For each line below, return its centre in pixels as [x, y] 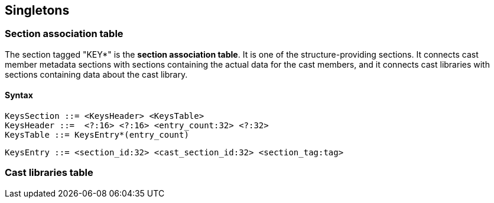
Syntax [19, 95]
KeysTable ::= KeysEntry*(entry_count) [97, 135]
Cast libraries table [49, 173]
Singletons [37, 10]
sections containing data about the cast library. [96, 74]
